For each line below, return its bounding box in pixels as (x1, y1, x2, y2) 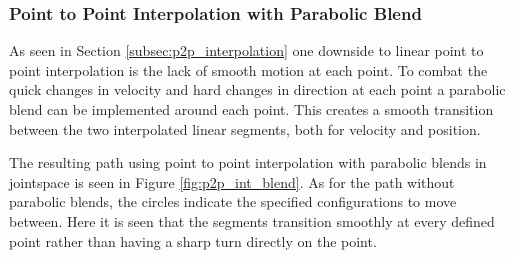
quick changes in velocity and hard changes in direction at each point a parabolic (9, 79, 506, 100)
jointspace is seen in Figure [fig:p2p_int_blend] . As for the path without (9, 171, 455, 192)
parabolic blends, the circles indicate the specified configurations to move (9, 191, 457, 212)
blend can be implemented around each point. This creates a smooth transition (9, 99, 494, 119)
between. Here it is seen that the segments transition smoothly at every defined (9, 210, 495, 231)
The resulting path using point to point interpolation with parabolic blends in (9, 152, 487, 173)
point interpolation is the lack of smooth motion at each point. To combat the (9, 59, 488, 80)
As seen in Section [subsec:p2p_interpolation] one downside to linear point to (9, 40, 484, 61)
